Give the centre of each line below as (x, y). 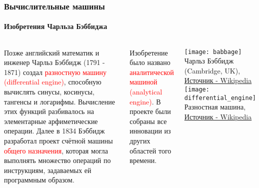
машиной (143, 82)
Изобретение (149, 52)
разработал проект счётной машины (58, 140)
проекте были (150, 111)
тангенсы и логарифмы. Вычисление (59, 101)
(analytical (146, 92)
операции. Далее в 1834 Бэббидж (54, 131)
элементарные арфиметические (51, 121)
